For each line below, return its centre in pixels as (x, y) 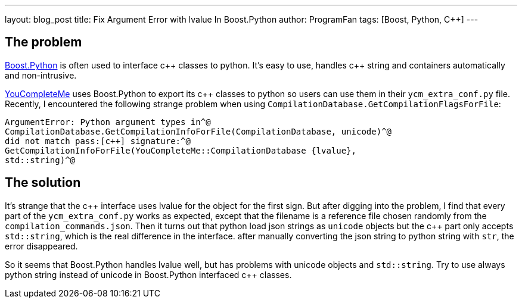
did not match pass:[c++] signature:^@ (98, 141)
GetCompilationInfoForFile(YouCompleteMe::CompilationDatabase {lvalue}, (181, 150)
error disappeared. (41, 246)
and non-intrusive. (41, 75)
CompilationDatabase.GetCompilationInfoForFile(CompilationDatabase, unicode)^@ (198, 131)
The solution (43, 183)
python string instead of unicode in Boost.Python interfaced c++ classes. (148, 274)
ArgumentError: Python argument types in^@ (108, 122)
